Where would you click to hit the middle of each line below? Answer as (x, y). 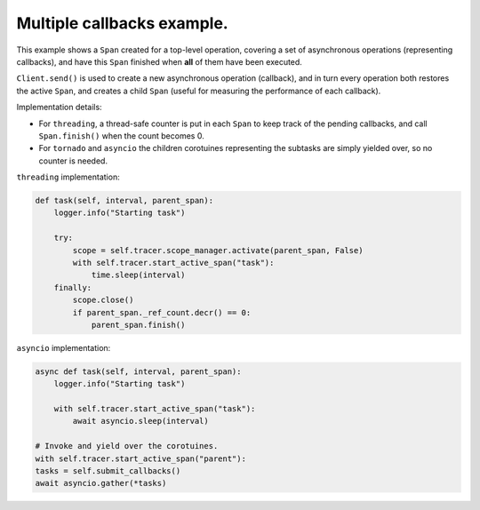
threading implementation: (68, 177)
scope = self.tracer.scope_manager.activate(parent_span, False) (218, 250)
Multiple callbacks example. (122, 23)
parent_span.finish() (138, 325)
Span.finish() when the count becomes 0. (121, 135)
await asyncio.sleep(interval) (140, 421)
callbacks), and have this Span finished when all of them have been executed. (159, 61)
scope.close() (103, 300)
